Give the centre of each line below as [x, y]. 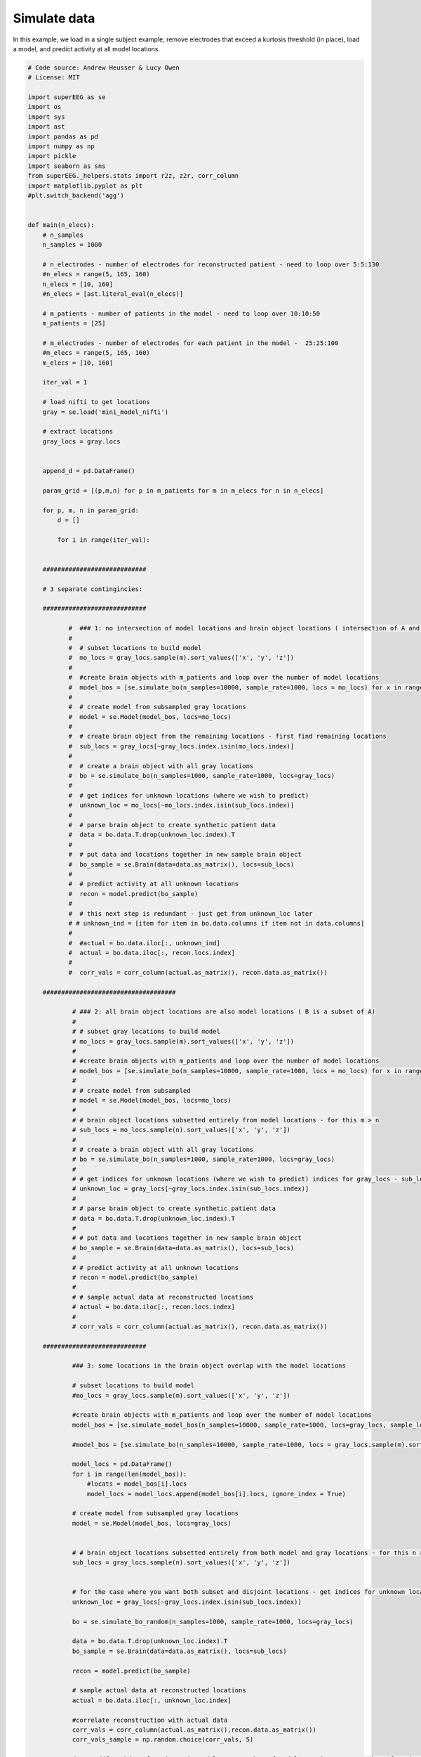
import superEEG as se [67, 97]
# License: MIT [54, 78]
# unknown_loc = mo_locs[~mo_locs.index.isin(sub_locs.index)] [181, 805]
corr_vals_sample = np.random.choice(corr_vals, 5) [163, 1740]
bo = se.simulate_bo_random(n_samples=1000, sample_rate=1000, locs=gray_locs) [213, 1621]
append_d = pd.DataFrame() [89, 471]
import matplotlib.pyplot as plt [85, 186]
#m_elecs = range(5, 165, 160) [96, 353]
